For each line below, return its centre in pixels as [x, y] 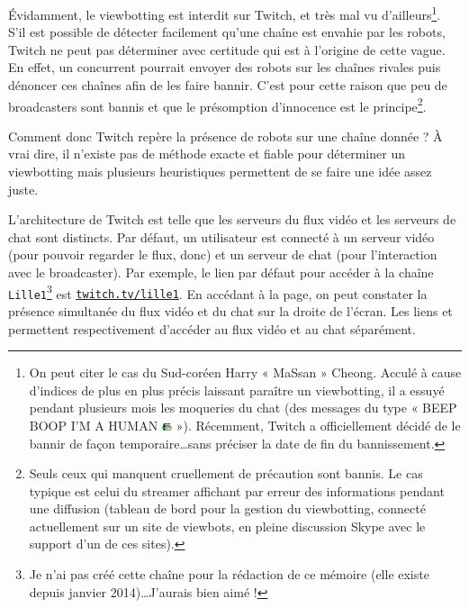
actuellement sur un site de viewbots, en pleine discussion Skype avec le [227, 526]
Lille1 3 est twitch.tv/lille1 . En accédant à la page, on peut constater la [218, 292]
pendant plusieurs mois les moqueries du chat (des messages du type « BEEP [243, 408]
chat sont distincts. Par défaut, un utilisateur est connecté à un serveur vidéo [221, 236]
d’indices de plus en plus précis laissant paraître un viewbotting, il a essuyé [237, 390]
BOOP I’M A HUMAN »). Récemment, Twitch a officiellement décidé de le [245, 425]
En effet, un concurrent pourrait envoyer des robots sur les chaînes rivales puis [225, 67]
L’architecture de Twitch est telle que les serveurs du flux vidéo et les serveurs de [232, 219]
